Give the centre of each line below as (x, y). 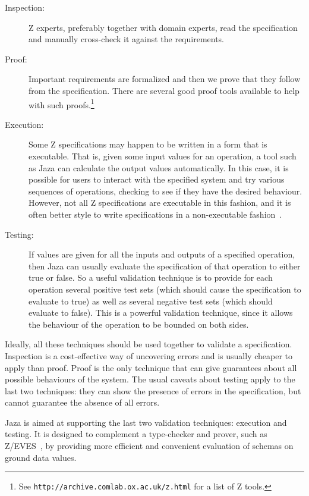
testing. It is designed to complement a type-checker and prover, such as (136, 434)
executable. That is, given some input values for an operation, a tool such (163, 156)
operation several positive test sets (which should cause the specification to (165, 289)
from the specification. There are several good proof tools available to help (164, 90)
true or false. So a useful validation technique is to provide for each (151, 277)
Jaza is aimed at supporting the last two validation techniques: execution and (146, 422)
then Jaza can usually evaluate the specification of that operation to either (165, 266)
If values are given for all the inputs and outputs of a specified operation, (162, 254)
